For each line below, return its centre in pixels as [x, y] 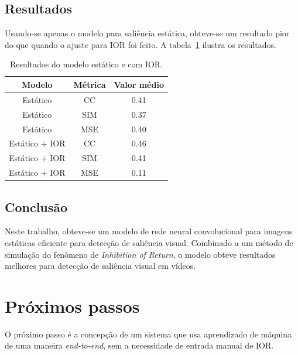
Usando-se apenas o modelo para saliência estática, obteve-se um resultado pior [147, 33]
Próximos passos [72, 305]
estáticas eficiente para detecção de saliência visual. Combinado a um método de [149, 242]
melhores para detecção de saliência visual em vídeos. [100, 266]
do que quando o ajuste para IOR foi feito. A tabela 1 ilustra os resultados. [141, 44]
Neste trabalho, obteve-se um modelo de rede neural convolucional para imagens [149, 231]
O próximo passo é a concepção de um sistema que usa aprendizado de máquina [148, 334]
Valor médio [139, 84]
